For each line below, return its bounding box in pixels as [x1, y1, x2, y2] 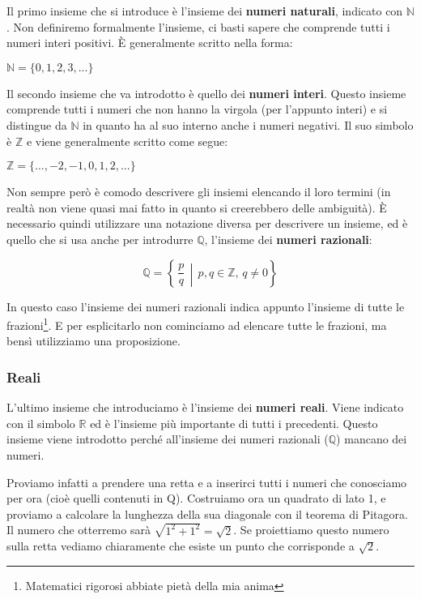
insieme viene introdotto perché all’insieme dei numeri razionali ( [6, 430, 329, 447]
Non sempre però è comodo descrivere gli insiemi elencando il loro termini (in [6, 183, 391, 200]
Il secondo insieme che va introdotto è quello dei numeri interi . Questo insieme [6, 84, 406, 101]
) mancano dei [336, 430, 407, 447]
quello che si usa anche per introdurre [6, 230, 193, 247]
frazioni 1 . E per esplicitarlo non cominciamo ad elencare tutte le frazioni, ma [6, 314, 387, 333]
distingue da [6, 116, 67, 133]
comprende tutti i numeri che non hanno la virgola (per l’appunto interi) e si [6, 101, 388, 118]
